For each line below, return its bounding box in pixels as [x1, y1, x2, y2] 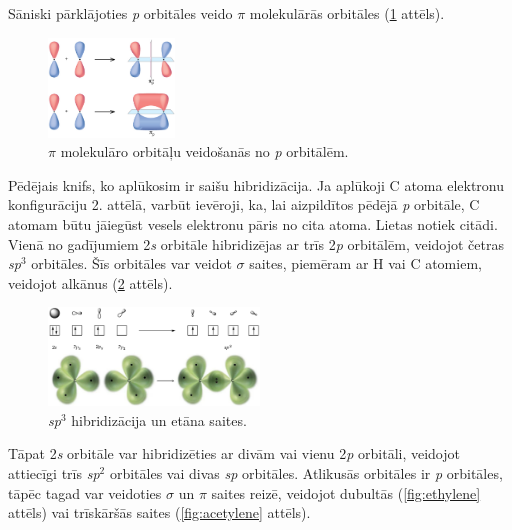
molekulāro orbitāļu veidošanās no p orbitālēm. [60, 141, 349, 162]
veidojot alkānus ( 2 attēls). [8, 272, 173, 293]
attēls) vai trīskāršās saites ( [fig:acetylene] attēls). [8, 502, 311, 523]
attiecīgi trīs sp [8, 463, 100, 484]
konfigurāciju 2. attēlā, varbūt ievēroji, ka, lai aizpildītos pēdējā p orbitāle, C [8, 194, 480, 215]
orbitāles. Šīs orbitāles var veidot [31, 253, 232, 274]
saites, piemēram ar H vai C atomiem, [249, 253, 482, 274]
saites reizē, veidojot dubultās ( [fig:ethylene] [211, 482, 481, 503]
